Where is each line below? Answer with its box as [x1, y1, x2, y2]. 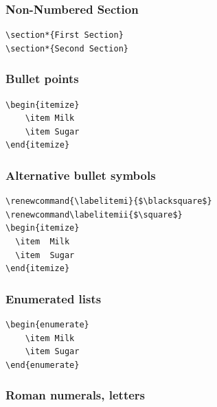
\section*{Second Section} [5, 43, 128, 54]
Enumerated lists [5, 290, 102, 307]
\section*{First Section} [5, 30, 124, 40]
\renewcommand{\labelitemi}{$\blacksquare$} [5, 196, 212, 207]
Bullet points [5, 70, 79, 87]
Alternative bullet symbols [5, 166, 156, 183]
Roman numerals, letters [5, 386, 146, 404]
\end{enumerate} [5, 360, 80, 370]
